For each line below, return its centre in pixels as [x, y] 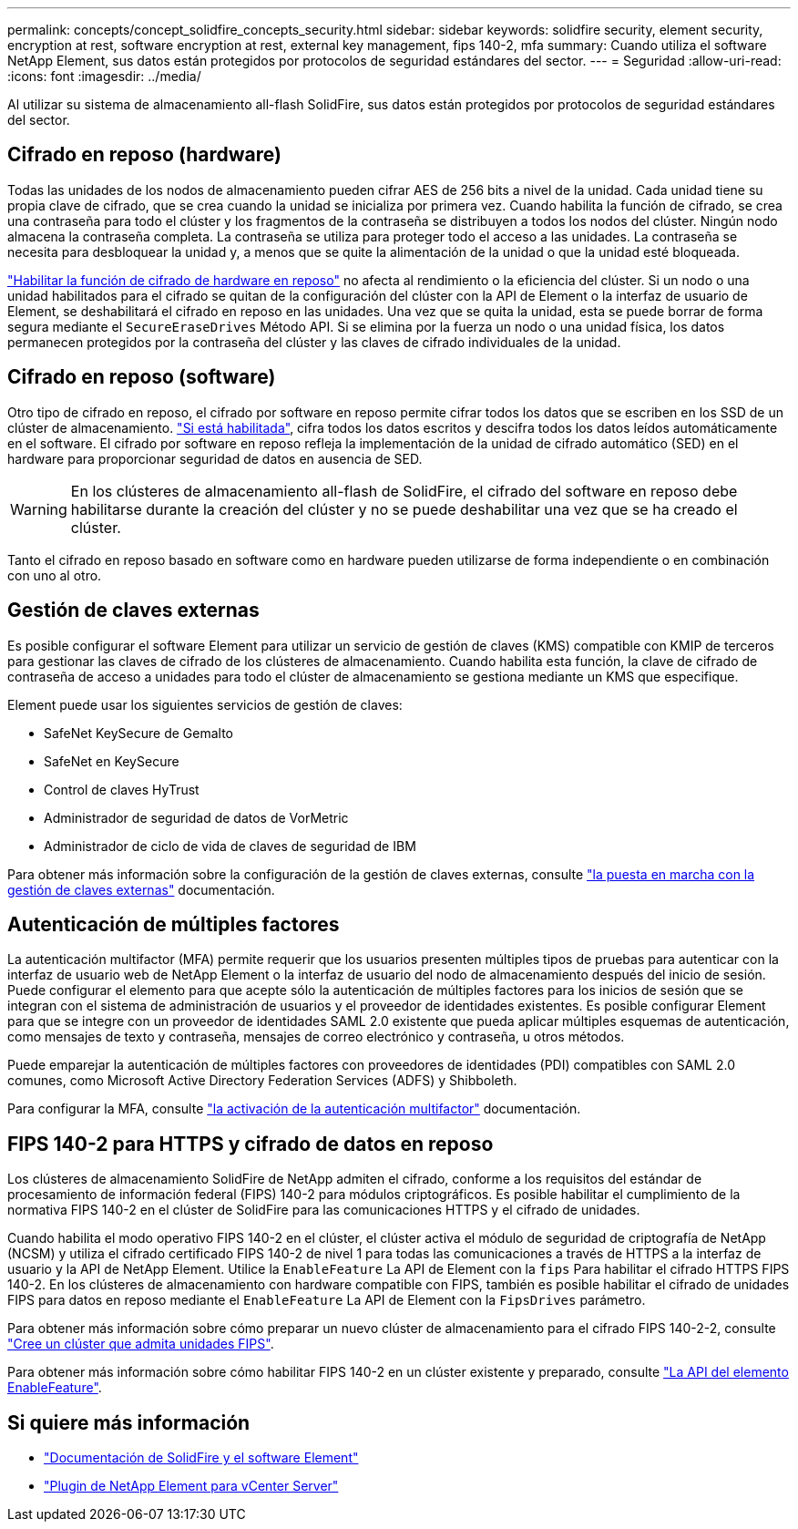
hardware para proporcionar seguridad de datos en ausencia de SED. [215, 458]
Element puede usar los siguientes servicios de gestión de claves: [205, 704]
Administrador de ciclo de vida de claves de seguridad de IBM [230, 846]
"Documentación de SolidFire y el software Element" [201, 1458]
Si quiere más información [129, 1422]
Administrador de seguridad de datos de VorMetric [196, 817]
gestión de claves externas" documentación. [141, 889]
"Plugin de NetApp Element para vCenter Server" [191, 1486]
